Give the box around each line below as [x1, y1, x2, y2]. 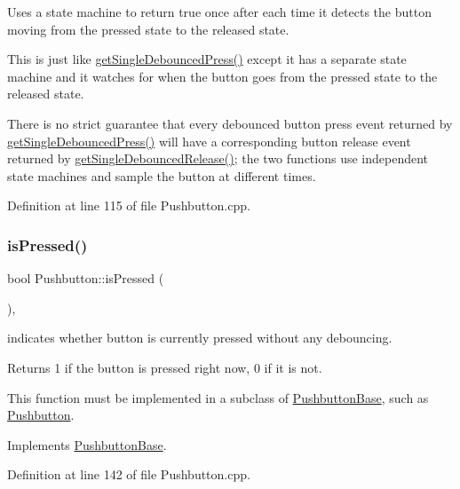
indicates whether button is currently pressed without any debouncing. [7, 328, 393, 347]
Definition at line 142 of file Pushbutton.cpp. [7, 465, 250, 484]
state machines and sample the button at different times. [7, 166, 316, 185]
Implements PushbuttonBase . [7, 435, 167, 454]
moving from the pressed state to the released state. [7, 20, 289, 38]
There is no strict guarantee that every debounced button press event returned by [7, 114, 453, 132]
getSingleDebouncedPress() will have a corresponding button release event [7, 131, 411, 150]
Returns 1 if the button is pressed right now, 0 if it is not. [7, 358, 322, 376]
